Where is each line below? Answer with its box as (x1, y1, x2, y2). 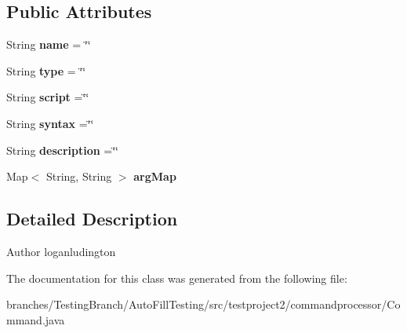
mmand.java (6, 311, 65, 328)
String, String (45, 168, 112, 185)
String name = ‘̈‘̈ (6, 36, 91, 53)
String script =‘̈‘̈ (6, 89, 89, 105)
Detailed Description (6, 207, 178, 231)
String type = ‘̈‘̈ (6, 62, 86, 79)
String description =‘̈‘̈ (6, 141, 119, 158)
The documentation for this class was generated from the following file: (6, 269, 347, 286)
